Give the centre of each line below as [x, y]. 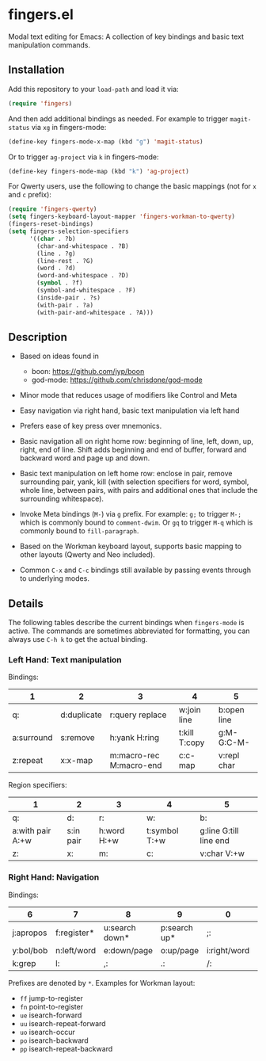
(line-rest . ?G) [65, 261]
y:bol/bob [30, 950]
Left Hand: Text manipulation [65, 660]
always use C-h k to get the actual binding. [78, 639]
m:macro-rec [135, 756]
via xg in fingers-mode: [69, 127]
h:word [112, 831]
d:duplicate [82, 715]
